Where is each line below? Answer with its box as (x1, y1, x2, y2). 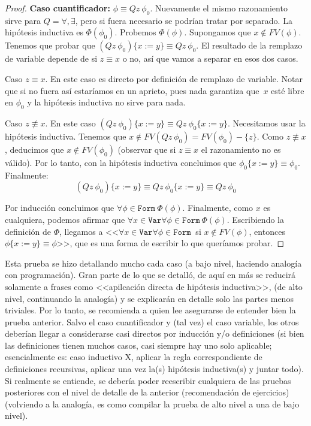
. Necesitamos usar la (227, 116, 306, 129)
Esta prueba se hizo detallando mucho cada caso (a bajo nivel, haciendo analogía (5, 256, 302, 269)
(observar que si (117, 143, 176, 155)
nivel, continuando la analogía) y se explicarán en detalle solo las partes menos (5, 292, 294, 304)
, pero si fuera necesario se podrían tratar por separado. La (75, 14, 292, 26)
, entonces (249, 225, 285, 237)
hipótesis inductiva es (5, 26, 83, 38)
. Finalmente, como (182, 201, 253, 214)
